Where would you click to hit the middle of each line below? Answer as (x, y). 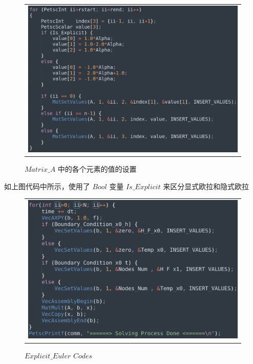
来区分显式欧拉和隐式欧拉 (206, 186)
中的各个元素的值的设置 (97, 169)
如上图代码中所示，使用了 (47, 186)
